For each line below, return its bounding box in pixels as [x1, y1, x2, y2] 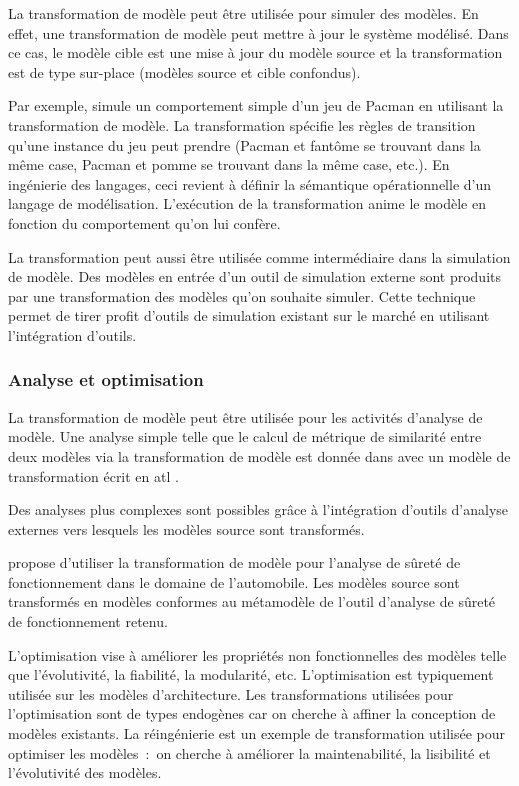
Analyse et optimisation [8, 367, 204, 392]
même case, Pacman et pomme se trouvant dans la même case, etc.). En [8, 154, 450, 175]
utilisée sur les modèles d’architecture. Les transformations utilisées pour [8, 683, 454, 704]
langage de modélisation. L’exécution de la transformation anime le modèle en [8, 193, 486, 214]
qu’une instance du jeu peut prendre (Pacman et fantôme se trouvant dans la [8, 134, 481, 155]
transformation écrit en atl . [8, 465, 179, 486]
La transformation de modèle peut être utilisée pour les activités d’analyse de [8, 406, 483, 427]
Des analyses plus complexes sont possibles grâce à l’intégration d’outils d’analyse [8, 499, 509, 520]
